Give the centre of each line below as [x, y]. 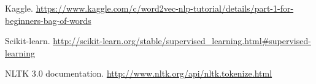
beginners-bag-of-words [48, 20]
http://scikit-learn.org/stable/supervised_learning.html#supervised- [182, 41]
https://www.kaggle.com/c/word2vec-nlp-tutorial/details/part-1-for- [165, 8]
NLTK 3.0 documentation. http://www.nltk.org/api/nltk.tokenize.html [139, 73]
